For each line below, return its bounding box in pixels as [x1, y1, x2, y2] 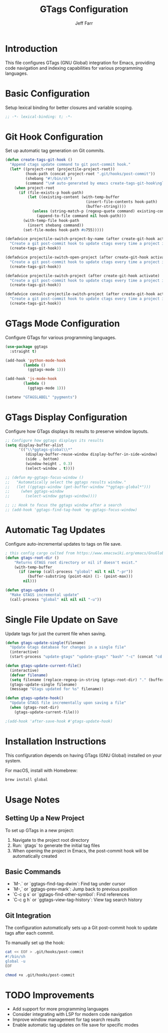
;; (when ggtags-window [5, 489, 64, 494]
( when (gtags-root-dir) [9, 705, 59, 710]
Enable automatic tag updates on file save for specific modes [12, 1022, 139, 1028]
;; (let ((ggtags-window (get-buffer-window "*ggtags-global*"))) [5, 484, 151, 489]
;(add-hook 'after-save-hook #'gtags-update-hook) [5, 719, 113, 724]
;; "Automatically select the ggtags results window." [5, 479, 126, 485]
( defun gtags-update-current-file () [5, 664, 81, 669]
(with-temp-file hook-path [23, 218, 79, 223]
